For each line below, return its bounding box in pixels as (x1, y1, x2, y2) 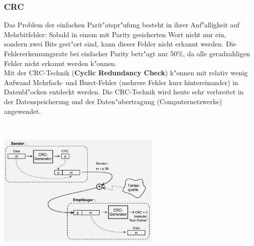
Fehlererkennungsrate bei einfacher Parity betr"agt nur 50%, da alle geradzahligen (4, 48, 250, 58)
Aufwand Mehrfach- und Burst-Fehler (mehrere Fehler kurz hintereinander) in (4, 77, 238, 87)
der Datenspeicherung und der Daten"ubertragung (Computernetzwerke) (4, 96, 222, 106)
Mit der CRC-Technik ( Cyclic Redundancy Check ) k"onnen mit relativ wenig (4, 67, 248, 78)
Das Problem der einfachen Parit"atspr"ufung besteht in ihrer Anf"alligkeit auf (4, 20, 240, 30)
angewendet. (4, 106, 41, 116)
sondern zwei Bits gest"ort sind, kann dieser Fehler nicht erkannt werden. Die (4, 39, 236, 49)
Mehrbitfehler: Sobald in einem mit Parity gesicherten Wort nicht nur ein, (4, 29, 226, 39)
